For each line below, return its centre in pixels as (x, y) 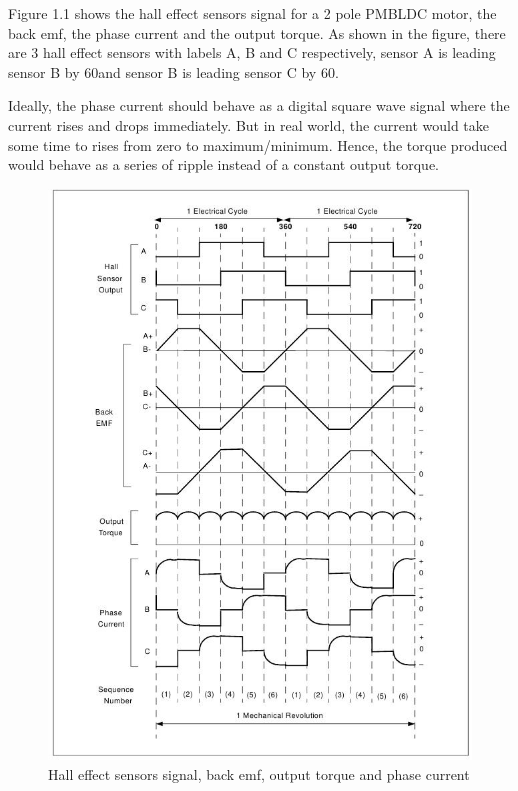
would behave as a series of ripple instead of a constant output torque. (224, 164)
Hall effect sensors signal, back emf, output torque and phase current (259, 773)
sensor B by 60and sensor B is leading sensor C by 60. (173, 71)
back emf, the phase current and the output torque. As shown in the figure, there (257, 32)
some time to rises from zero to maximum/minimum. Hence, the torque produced (258, 144)
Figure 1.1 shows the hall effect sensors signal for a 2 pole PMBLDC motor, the (252, 13)
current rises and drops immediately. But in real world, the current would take (249, 124)
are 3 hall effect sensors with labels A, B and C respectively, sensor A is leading (252, 52)
